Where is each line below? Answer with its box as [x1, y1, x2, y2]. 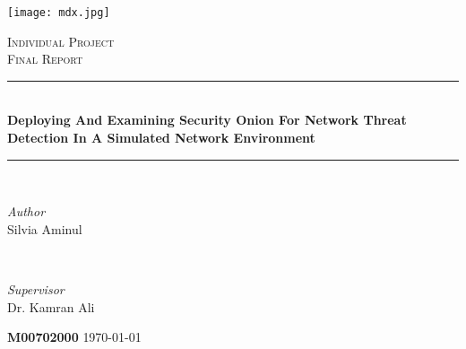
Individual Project [7, 31, 115, 50]
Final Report [7, 49, 83, 68]
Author [7, 202, 46, 221]
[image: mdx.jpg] [7, 6, 110, 19]
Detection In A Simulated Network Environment [7, 128, 315, 147]
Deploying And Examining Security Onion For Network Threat [7, 110, 407, 129]
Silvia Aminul [7, 219, 82, 238]
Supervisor [7, 280, 65, 298]
